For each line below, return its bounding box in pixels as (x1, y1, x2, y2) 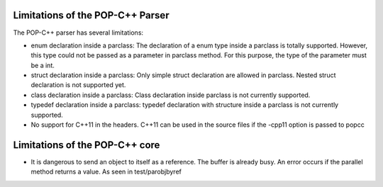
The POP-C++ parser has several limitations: (13, 28, 144, 37)
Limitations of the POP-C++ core (13, 139, 160, 151)
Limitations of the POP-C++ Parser (13, 9, 170, 21)
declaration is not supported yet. (30, 81, 126, 89)
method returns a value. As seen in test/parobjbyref (30, 167, 182, 176)
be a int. (30, 61, 55, 69)
